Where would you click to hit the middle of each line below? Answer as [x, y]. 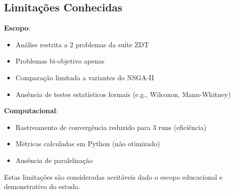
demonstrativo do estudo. [42, 186]
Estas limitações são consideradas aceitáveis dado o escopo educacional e [113, 177]
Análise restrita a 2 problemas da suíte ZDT [82, 44]
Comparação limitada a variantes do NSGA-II [85, 77]
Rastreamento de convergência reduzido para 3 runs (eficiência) [111, 127]
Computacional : [31, 111]
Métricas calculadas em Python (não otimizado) [88, 144]
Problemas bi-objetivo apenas [60, 61]
